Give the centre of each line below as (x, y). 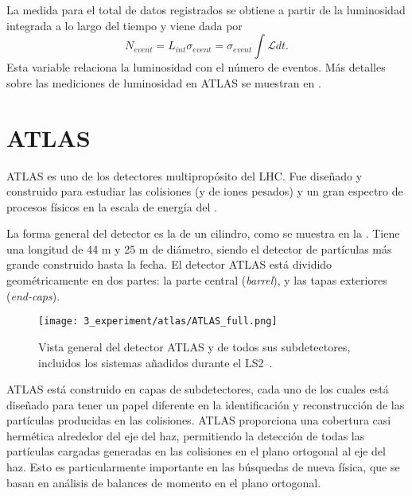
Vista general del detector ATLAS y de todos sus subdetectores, (194, 346)
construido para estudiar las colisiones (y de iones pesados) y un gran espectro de (205, 191)
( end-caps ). (33, 295)
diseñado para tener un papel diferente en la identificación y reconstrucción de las (206, 404)
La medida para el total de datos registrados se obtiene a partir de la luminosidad (206, 10)
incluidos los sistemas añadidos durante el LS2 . (155, 362)
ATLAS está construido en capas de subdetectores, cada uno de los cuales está (198, 389)
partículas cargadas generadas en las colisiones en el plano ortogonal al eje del (196, 451)
